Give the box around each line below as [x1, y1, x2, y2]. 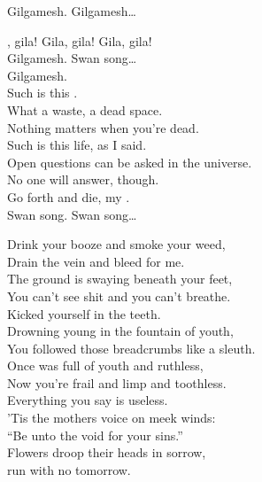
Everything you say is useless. [7, 391, 168, 409]
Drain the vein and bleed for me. [7, 252, 185, 270]
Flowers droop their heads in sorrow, [7, 443, 206, 462]
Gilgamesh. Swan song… [7, 49, 137, 67]
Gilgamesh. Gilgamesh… [7, 2, 136, 19]
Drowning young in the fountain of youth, [7, 322, 234, 340]
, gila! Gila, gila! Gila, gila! [7, 31, 152, 50]
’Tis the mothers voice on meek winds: [7, 408, 216, 427]
